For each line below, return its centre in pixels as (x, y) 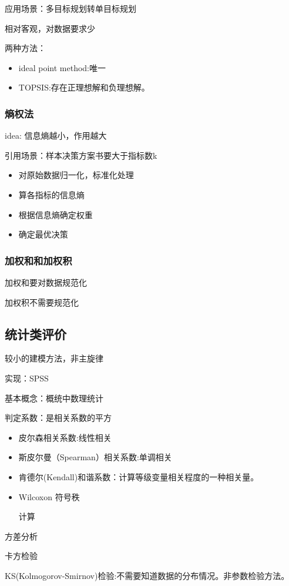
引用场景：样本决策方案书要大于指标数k (81, 155)
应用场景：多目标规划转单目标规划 (70, 8)
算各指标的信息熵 (51, 194)
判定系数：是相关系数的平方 (58, 418)
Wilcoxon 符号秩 (49, 496)
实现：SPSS (27, 378)
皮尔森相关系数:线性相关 (65, 437)
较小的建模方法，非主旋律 (54, 358)
